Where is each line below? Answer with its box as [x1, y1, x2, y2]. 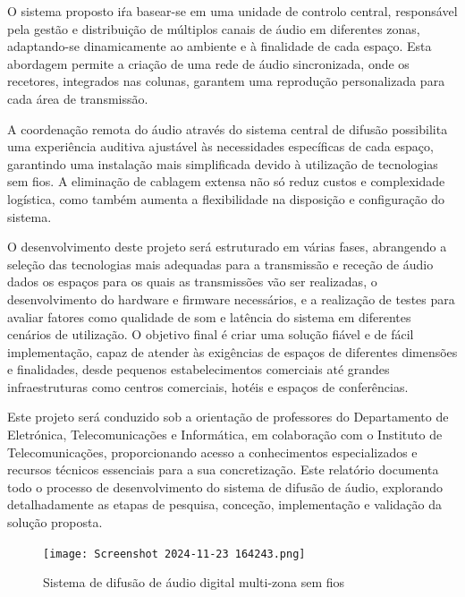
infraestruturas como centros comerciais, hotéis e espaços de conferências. [7, 377, 409, 396]
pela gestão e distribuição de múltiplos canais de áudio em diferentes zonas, [7, 19, 420, 38]
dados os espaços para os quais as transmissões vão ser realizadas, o [7, 272, 377, 291]
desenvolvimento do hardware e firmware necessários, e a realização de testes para [7, 289, 455, 308]
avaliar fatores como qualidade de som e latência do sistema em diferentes [7, 307, 411, 326]
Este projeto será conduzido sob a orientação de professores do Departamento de [7, 407, 449, 426]
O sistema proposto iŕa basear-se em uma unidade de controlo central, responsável [7, 2, 458, 20]
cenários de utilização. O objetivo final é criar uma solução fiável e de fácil [7, 325, 414, 344]
